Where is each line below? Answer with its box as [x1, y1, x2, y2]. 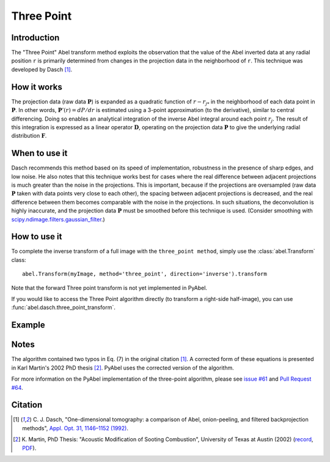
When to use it [11, 148, 68, 158]
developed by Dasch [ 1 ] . [11, 65, 73, 73]
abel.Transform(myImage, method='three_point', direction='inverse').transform [22, 270, 267, 278]
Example [11, 320, 45, 330]
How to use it [11, 231, 62, 242]
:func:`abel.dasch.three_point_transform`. [11, 304, 116, 311]
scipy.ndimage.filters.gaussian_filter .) [11, 215, 105, 223]
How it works [11, 81, 62, 92]
